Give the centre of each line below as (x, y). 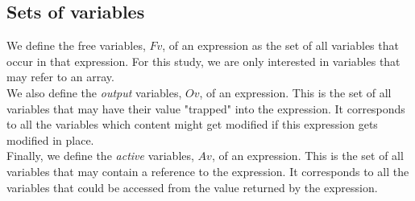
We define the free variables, (76, 45)
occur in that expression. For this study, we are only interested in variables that (203, 61)
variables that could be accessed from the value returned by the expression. (192, 187)
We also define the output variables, (94, 92)
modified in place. (50, 139)
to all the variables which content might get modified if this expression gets (192, 124)
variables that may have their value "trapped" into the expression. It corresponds (206, 108)
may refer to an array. (60, 77)
